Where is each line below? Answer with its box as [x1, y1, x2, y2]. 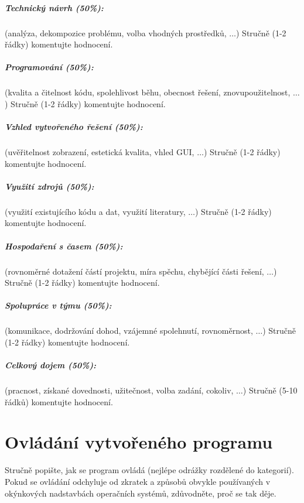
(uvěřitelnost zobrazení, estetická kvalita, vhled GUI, [5, 146, 194, 158]
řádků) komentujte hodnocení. [5, 395, 113, 408]
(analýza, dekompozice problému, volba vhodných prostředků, [5, 26, 227, 39]
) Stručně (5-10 [242, 384, 298, 396]
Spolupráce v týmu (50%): [5, 299, 112, 312]
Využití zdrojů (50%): [5, 180, 94, 192]
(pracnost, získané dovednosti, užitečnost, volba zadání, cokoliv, [5, 384, 234, 396]
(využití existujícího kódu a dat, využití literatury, [5, 205, 186, 217]
